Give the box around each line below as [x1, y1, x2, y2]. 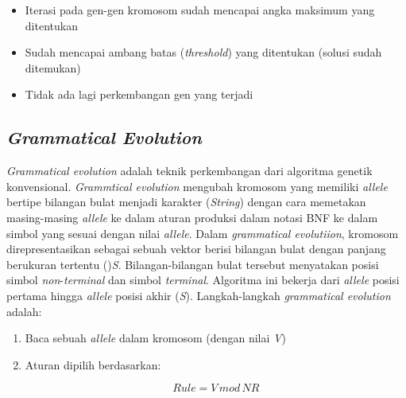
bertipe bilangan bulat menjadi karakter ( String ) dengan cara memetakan [6, 193, 366, 210]
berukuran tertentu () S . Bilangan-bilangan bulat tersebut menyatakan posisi [6, 256, 379, 272]
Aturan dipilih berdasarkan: [25, 356, 161, 373]
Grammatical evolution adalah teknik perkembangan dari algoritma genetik [6, 162, 373, 179]
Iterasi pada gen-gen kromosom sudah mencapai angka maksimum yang [25, 2, 375, 18]
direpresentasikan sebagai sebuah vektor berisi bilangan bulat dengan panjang [6, 240, 386, 257]
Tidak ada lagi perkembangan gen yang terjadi [25, 86, 253, 103]
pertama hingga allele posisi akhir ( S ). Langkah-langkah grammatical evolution [6, 287, 391, 303]
